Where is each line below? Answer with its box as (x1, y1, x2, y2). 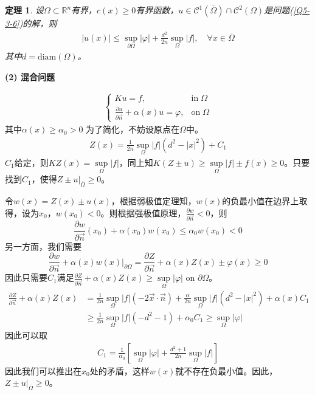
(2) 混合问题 (5, 70, 55, 83)
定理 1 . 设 (5, 4, 44, 16)
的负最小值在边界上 (222, 194, 299, 207)
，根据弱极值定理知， (111, 194, 196, 207)
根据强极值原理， (117, 206, 186, 219)
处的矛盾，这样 (89, 364, 150, 377)
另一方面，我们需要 (5, 239, 81, 252)
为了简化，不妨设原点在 (86, 123, 180, 136)
